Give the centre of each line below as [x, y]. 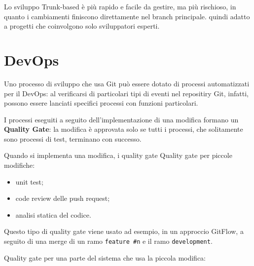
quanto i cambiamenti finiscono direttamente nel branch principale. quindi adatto [127, 16]
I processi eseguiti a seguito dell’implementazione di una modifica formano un [121, 119]
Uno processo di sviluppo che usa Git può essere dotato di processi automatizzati [127, 83]
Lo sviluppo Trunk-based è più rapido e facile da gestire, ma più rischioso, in [120, 6]
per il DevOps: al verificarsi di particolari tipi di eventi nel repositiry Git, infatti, [126, 93]
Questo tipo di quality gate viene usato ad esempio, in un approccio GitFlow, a [124, 231]
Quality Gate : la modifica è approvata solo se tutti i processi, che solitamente [124, 129]
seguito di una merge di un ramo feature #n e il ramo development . [108, 241]
